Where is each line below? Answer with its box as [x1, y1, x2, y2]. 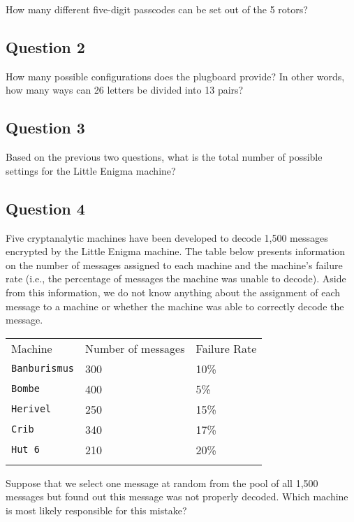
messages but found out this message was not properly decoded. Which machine [6, 489, 348, 504]
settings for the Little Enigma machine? [6, 163, 176, 177]
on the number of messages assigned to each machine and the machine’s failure [6, 257, 343, 272]
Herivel [11, 403, 52, 415]
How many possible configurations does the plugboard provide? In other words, [6, 68, 345, 83]
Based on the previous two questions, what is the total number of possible [6, 150, 323, 164]
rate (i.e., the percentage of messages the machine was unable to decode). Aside [6, 271, 346, 286]
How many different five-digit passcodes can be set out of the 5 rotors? [6, 2, 308, 16]
